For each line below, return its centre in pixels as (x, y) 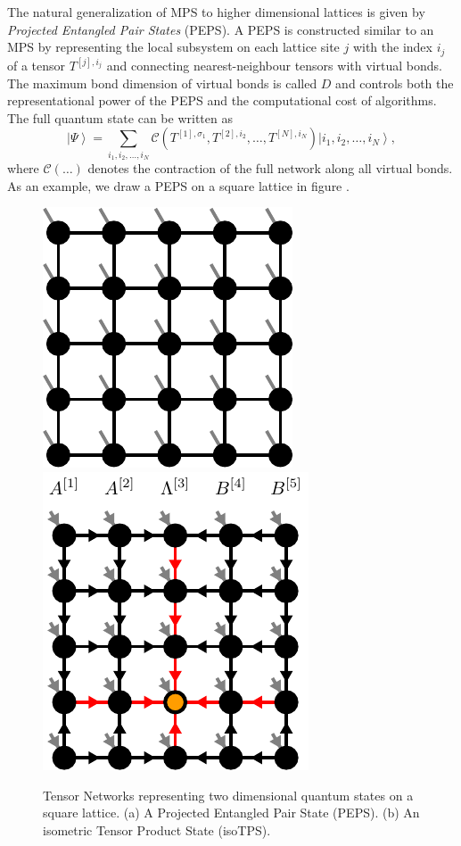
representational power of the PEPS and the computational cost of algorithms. (222, 100)
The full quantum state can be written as (120, 117)
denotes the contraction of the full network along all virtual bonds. (270, 168)
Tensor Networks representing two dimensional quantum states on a (228, 795)
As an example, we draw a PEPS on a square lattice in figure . (178, 185)
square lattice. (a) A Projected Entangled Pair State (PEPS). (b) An (231, 813)
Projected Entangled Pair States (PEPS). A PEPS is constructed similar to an (221, 29)
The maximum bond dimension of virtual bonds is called (162, 83)
